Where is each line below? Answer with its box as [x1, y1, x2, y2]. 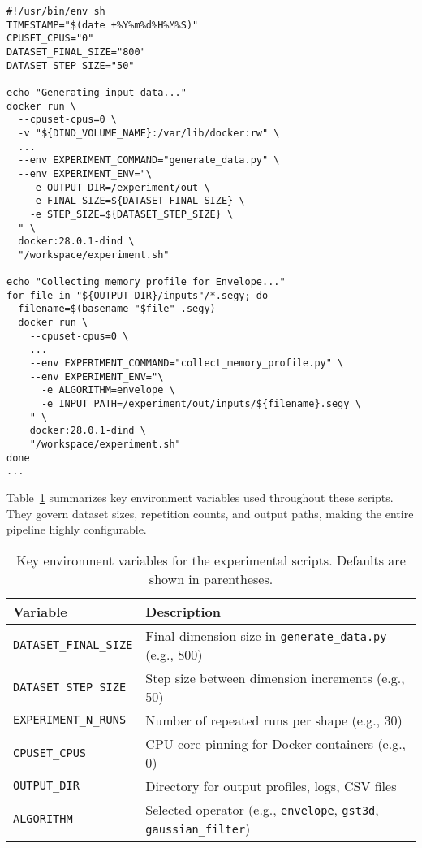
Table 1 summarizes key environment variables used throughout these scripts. [6, 488, 394, 505]
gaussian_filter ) [145, 818, 251, 837]
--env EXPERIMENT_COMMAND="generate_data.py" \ [18, 154, 280, 167]
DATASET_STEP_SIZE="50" [6, 59, 135, 71]
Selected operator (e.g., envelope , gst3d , [145, 799, 379, 819]
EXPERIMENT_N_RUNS [13, 713, 127, 727]
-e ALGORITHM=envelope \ [41, 384, 175, 396]
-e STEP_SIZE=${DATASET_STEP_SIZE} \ [29, 208, 234, 220]
